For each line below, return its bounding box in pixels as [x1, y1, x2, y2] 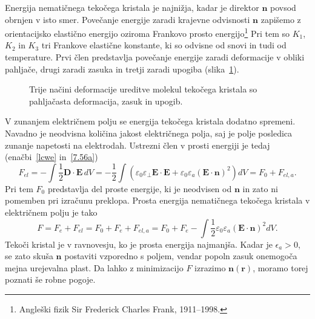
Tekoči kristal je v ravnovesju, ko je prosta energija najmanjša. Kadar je [5, 237, 273, 250]
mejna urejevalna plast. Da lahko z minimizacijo [5, 261, 184, 274]
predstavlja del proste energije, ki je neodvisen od [47, 182, 232, 195]
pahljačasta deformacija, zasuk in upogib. [29, 94, 183, 107]
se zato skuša [5, 250, 53, 262]
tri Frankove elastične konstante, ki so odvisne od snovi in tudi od [41, 39, 287, 51]
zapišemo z [260, 13, 301, 25]
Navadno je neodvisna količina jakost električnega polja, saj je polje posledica [5, 127, 293, 139]
